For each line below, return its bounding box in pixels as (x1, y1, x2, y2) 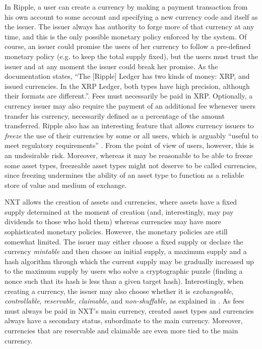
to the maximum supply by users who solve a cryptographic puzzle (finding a (5, 266, 243, 276)
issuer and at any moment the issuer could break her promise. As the (5, 61, 218, 71)
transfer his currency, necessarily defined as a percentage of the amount (5, 110, 225, 121)
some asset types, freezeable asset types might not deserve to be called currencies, (5, 160, 257, 170)
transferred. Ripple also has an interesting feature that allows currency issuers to (5, 120, 254, 131)
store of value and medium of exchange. (5, 179, 127, 190)
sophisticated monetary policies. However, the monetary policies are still (5, 226, 228, 237)
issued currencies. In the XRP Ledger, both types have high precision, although (5, 80, 250, 91)
